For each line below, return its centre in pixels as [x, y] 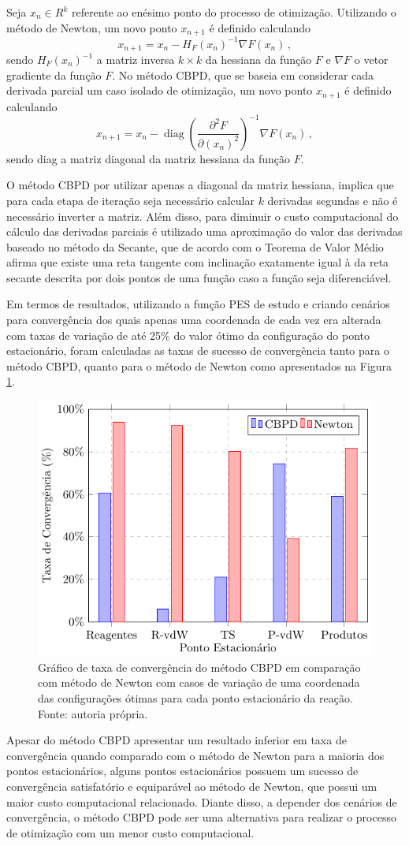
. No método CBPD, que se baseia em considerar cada [243, 75]
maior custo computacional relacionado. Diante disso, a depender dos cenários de [202, 801]
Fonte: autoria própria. [93, 713]
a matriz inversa [136, 59]
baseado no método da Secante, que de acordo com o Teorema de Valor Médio [195, 246]
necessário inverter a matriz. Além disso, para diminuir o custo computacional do [203, 216]
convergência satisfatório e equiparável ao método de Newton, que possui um [192, 786]
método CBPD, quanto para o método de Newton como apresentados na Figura [199, 365]
